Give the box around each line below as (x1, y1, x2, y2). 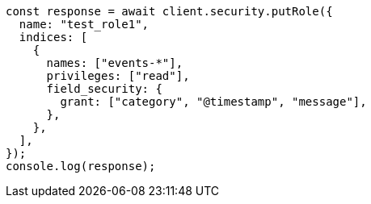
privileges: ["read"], (46, 69, 190, 82)
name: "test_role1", (19, 18, 150, 31)
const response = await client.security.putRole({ (6, 5, 333, 18)
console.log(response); (6, 160, 156, 173)
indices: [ (19, 31, 88, 44)
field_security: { (46, 82, 162, 95)
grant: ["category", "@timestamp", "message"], (60, 95, 367, 108)
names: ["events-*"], (46, 56, 183, 69)
